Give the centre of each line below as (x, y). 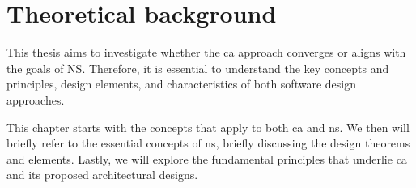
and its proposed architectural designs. (102, 175)
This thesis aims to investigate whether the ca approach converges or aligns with (206, 52)
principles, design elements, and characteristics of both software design (181, 84)
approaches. (36, 99)
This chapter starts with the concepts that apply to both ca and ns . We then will (208, 127)
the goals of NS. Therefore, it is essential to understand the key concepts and (198, 68)
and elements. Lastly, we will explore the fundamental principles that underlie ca (207, 158)
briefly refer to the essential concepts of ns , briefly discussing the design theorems (208, 143)
